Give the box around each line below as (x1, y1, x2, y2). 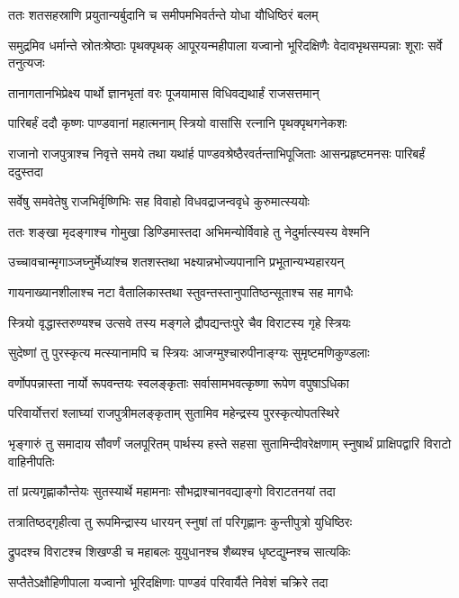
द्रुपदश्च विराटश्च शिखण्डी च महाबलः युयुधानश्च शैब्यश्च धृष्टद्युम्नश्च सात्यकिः (8, 542, 351, 561)
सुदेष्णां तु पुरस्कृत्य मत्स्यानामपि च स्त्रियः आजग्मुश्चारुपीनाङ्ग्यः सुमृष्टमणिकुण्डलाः (8, 343, 370, 362)
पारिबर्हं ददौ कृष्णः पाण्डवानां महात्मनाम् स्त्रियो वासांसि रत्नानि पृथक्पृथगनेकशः (8, 113, 347, 132)
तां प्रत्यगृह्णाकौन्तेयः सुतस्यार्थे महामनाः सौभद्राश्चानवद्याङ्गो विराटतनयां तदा (8, 482, 336, 501)
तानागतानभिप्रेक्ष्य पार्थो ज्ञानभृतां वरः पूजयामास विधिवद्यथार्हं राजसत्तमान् (8, 83, 319, 102)
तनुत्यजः (8, 53, 45, 72)
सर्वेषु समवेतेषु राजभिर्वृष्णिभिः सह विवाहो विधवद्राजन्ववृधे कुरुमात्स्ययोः (8, 192, 310, 211)
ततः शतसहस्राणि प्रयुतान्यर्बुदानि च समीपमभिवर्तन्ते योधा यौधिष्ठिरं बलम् (8, 5, 319, 23)
